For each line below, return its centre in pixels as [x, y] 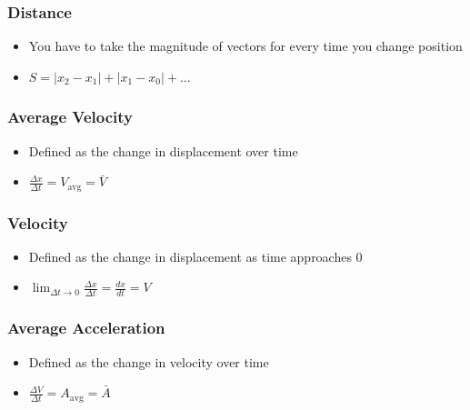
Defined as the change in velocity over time [149, 361]
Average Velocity [70, 117]
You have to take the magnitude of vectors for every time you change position [245, 46]
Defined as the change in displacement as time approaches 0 [195, 256]
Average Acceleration [86, 328]
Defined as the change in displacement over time [163, 150]
